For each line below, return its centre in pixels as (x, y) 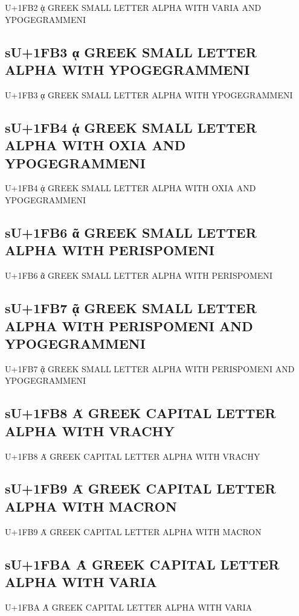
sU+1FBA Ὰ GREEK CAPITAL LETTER (142, 564)
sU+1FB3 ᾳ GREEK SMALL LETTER (131, 52)
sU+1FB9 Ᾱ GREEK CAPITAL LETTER (140, 488)
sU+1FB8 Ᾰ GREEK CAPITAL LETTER (140, 413)
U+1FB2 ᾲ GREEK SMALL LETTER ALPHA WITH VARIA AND (133, 7)
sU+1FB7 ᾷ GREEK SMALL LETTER (131, 308)
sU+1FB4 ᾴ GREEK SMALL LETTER (131, 127)
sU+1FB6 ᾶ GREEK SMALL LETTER (131, 232)
